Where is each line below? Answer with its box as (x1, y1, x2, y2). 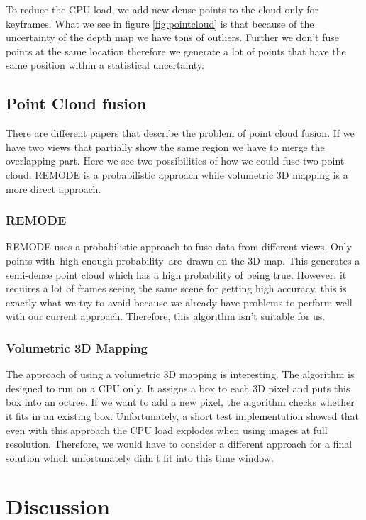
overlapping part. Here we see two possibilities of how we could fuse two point (6, 153, 345, 168)
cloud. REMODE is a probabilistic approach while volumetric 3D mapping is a (6, 167, 348, 182)
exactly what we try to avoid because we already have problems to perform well (6, 294, 353, 309)
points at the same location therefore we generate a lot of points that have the (6, 43, 346, 58)
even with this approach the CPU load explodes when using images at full (6, 422, 328, 437)
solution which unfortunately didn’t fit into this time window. (6, 450, 274, 465)
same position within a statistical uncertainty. (6, 57, 204, 72)
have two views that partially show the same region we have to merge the (6, 139, 325, 154)
